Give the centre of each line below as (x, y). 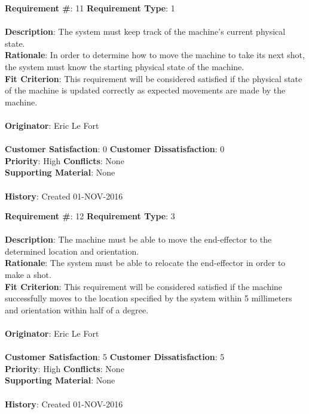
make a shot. (28, 275)
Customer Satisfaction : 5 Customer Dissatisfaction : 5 (115, 357)
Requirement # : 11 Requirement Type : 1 (90, 8)
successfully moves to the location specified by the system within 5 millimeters (149, 298)
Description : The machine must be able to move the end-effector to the (138, 239)
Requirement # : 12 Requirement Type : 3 (90, 216)
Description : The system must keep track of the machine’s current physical (145, 31)
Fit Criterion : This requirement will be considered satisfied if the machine (144, 286)
